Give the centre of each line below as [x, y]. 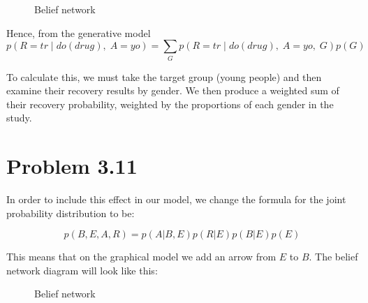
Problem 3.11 [72, 166]
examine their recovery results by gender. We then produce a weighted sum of [173, 90]
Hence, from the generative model [79, 32]
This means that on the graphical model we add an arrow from [141, 257]
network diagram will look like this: [82, 270]
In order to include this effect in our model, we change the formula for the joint [176, 199]
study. [19, 118]
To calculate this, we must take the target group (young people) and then [164, 76]
